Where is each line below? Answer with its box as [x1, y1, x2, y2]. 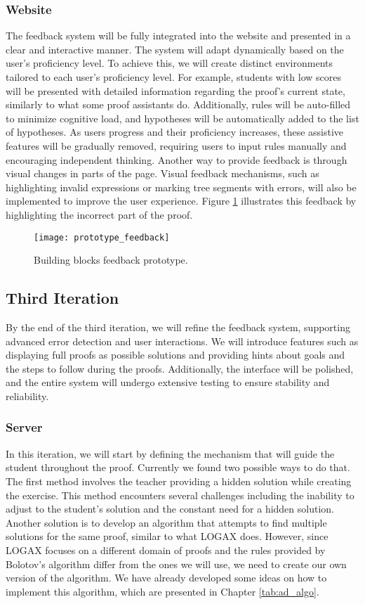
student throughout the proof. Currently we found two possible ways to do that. [6, 460, 350, 475]
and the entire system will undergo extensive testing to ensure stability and [6, 375, 330, 390]
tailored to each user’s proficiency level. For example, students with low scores [6, 70, 341, 84]
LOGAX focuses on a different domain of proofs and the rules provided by [6, 542, 326, 557]
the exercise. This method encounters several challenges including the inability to [6, 487, 354, 502]
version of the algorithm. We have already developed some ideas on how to [6, 570, 327, 585]
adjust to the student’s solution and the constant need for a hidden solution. [6, 501, 334, 516]
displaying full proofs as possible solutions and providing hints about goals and [6, 347, 345, 362]
